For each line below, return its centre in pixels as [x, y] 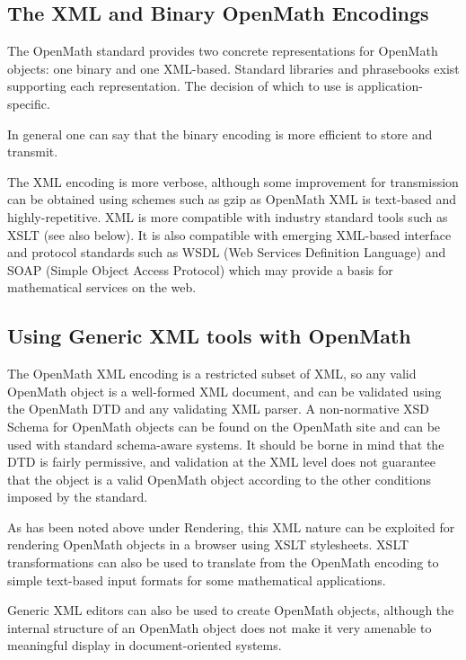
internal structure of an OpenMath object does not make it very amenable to [220, 627]
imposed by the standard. [78, 497]
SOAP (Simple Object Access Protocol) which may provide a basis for [200, 269]
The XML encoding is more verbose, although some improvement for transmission [233, 181]
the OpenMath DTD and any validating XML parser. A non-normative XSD [219, 409]
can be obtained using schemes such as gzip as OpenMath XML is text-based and [232, 199]
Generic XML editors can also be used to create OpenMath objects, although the [231, 610]
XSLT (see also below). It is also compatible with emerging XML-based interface [229, 234]
